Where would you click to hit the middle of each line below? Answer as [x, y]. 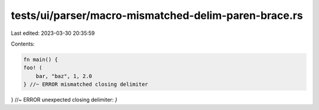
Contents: [23, 44]
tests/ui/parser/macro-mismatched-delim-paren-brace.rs [157, 15]
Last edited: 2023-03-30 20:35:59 [53, 33]
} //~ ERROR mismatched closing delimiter [86, 85]
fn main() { [41, 59]
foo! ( [33, 68]
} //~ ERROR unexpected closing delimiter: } [64, 100]
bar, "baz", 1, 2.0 [64, 76]
